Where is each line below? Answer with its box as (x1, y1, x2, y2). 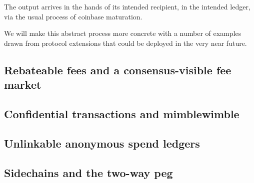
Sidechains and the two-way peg (4, 165, 173, 180)
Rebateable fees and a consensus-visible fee (4, 62, 231, 77)
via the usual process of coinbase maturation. (4, 11, 142, 21)
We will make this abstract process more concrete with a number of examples (4, 28, 241, 38)
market (4, 77, 41, 92)
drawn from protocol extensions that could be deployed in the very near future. (4, 37, 247, 48)
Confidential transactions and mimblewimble (4, 106, 239, 121)
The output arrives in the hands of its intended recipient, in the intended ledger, (4, 1, 250, 11)
